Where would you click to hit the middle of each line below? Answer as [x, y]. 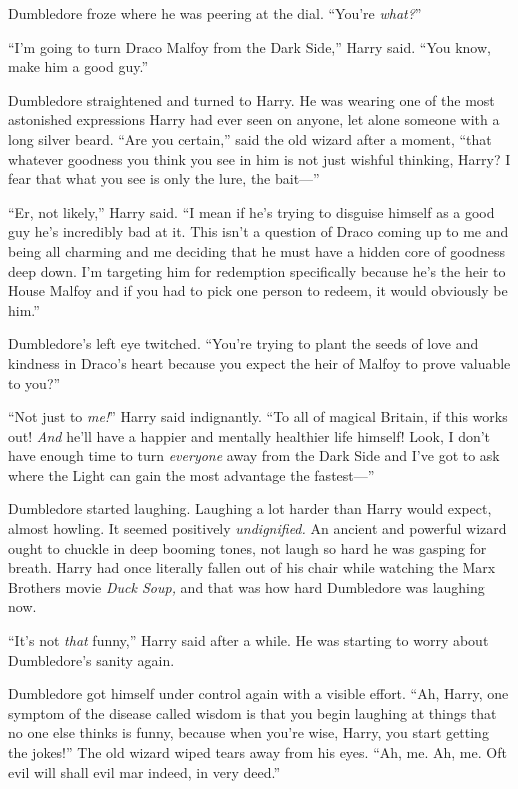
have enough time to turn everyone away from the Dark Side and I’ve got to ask [254, 455]
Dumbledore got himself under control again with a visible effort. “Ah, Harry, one [258, 693]
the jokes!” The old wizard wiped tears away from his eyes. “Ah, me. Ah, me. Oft [257, 752]
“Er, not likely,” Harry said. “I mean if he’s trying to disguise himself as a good [251, 211]
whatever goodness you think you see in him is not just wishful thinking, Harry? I [259, 158]
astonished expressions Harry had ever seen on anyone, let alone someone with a [254, 119]
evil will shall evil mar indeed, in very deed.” [144, 771]
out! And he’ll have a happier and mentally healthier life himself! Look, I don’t [249, 435]
